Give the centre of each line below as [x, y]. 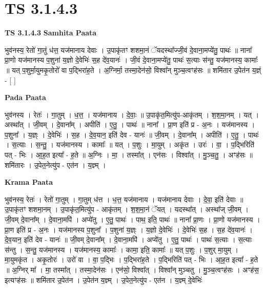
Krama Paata [29, 182]
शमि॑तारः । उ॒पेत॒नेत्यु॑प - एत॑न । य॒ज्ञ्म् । [55, 165]
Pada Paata [25, 97]
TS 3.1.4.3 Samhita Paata [51, 33]
